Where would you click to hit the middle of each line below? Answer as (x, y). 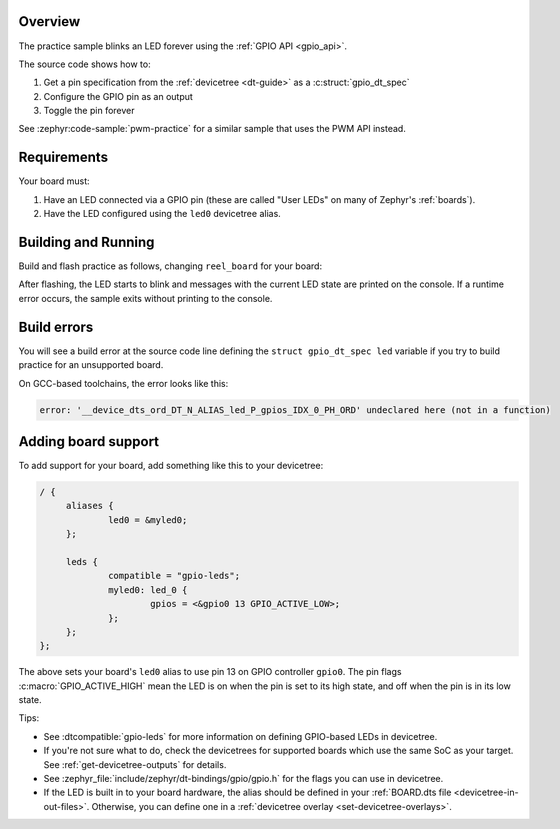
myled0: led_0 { (148, 589)
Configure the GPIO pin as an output (118, 96)
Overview (49, 21)
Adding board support (89, 441)
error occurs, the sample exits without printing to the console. (145, 298)
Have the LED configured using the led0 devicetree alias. (162, 214)
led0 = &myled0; (148, 519)
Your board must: (54, 181)
